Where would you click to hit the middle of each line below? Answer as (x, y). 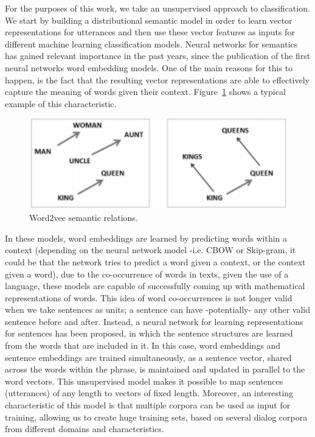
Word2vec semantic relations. (84, 218)
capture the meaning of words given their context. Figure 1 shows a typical (145, 92)
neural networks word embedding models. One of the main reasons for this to (149, 67)
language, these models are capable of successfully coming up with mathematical (155, 286)
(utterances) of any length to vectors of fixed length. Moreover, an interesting (149, 393)
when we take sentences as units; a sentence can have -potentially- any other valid (158, 309)
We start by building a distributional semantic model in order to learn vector (149, 20)
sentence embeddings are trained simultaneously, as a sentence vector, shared (148, 357)
